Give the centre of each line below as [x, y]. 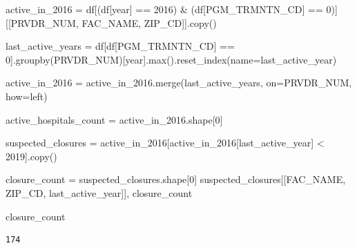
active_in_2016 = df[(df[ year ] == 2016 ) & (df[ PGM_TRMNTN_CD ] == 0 [168, 9]
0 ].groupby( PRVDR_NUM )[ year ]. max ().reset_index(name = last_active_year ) [171, 59]
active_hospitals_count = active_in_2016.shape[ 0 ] [114, 119]
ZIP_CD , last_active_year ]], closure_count [99, 192]
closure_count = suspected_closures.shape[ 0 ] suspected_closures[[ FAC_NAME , [176, 179]
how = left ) [27, 96]
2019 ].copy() [31, 156]
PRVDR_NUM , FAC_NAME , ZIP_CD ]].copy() [114, 22]
